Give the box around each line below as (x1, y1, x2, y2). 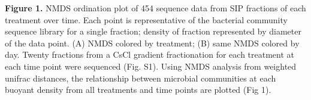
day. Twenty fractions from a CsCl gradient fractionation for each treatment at (5, 48, 294, 61)
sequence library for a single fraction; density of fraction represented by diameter (5, 25, 301, 37)
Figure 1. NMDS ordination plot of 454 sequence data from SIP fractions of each (5, 2, 306, 14)
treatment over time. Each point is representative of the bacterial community (5, 13, 288, 26)
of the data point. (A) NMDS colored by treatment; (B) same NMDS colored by (5, 36, 300, 49)
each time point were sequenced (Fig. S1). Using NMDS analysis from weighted (5, 60, 297, 72)
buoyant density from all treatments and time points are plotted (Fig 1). (5, 83, 271, 96)
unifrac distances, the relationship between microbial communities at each (5, 71, 276, 84)
